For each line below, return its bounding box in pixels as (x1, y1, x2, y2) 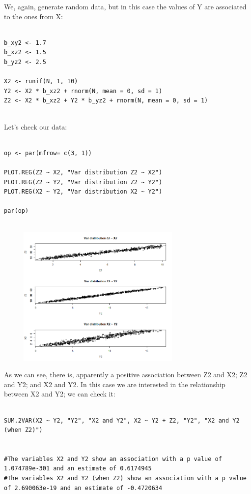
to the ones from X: (4, 11, 63, 21)
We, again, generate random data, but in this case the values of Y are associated (4, 1, 247, 11)
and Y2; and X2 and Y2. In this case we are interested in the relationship (4, 379, 225, 389)
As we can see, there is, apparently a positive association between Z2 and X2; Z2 (4, 369, 248, 380)
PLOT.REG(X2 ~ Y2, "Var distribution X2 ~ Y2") (4, 188, 163, 196)
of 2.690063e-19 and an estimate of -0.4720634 (4, 484, 163, 492)
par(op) (4, 207, 29, 215)
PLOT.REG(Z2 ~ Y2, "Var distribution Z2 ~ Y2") (4, 178, 163, 186)
